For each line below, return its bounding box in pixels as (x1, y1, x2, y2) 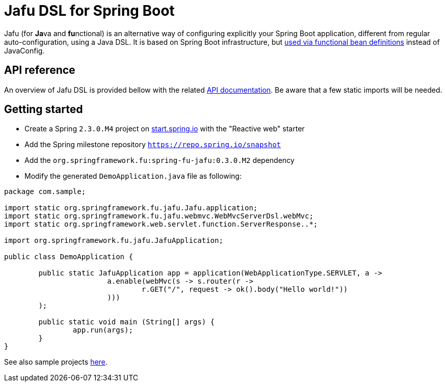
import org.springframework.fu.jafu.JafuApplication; (4, 236, 223, 245)
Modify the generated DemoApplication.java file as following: (24, 172, 242, 181)
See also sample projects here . (4, 357, 108, 367)
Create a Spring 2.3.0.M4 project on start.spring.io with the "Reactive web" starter (24, 124, 305, 133)
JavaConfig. (4, 46, 45, 55)
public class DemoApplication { (4, 253, 133, 261)
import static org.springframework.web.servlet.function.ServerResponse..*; (4, 220, 318, 229)
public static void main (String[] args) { (38, 318, 215, 326)
